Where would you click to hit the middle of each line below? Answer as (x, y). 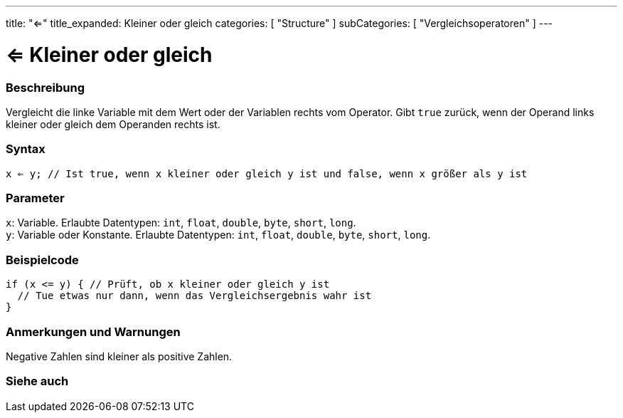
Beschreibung (46, 87)
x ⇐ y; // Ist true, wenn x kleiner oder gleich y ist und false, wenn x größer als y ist (267, 173)
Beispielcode (42, 260)
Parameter (35, 198)
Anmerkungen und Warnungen (93, 331)
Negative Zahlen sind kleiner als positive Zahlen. (119, 356)
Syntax (26, 149)
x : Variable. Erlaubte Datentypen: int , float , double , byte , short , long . (181, 223)
